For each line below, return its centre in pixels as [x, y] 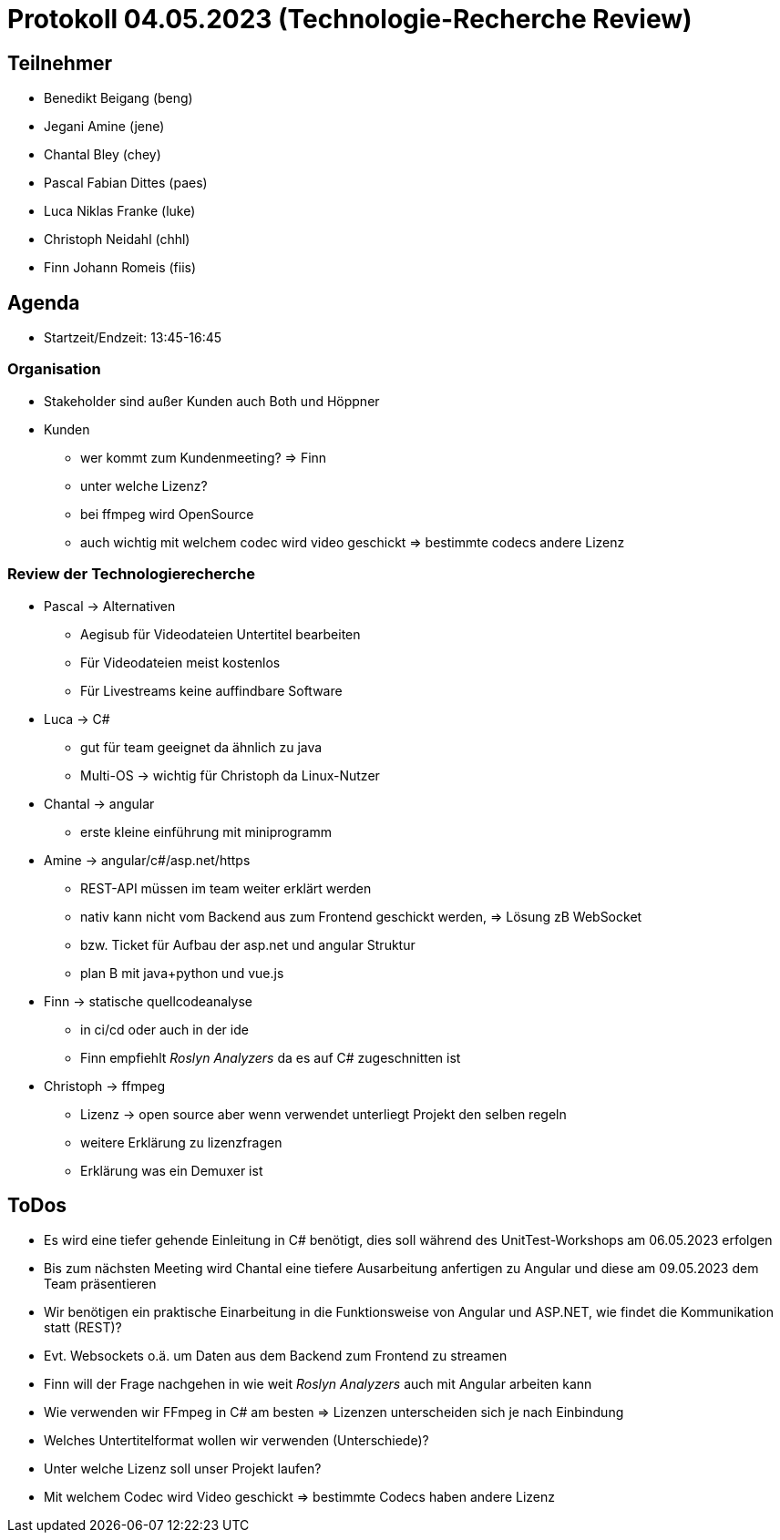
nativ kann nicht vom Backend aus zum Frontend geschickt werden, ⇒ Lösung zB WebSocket [361, 916]
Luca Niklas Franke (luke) [120, 211]
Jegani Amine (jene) [104, 127]
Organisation [54, 369]
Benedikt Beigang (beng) [118, 98]
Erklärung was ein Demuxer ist [172, 1170]
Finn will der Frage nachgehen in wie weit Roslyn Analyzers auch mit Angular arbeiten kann [318, 1384]
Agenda [44, 302]
